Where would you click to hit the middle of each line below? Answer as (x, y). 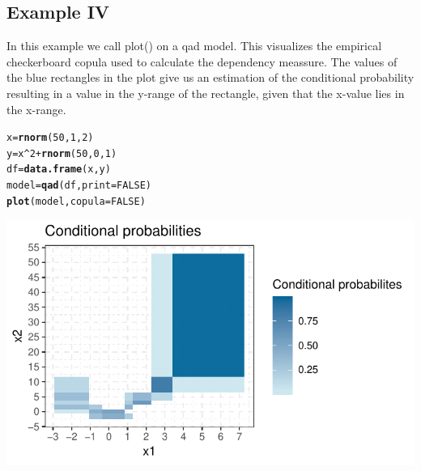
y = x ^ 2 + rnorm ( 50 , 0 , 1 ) (62, 153)
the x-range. (36, 109)
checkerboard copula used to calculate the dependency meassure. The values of (202, 61)
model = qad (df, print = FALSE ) (79, 186)
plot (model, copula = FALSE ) (76, 201)
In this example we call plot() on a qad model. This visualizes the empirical (194, 46)
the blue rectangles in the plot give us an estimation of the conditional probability (210, 77)
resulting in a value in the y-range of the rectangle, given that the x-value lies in (206, 93)
